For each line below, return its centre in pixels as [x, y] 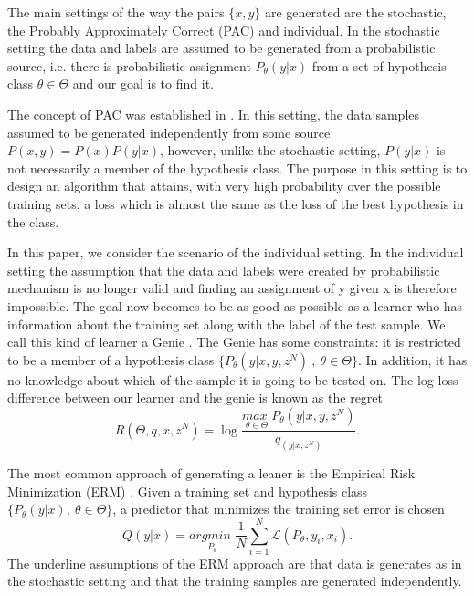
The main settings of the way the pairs [116, 12]
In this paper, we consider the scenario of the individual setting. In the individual [236, 252]
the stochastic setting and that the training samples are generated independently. [235, 581]
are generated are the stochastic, [355, 12]
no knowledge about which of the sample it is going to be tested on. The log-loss [233, 379]
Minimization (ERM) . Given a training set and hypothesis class [188, 491]
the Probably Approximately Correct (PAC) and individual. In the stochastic [224, 30]
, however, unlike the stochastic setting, [270, 150]
